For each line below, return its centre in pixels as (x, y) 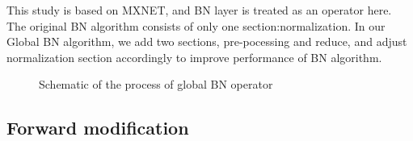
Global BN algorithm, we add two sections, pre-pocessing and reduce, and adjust (207, 41)
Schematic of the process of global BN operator (156, 84)
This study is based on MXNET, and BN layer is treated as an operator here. (199, 10)
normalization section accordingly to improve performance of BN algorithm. (194, 57)
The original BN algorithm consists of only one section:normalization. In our (196, 25)
